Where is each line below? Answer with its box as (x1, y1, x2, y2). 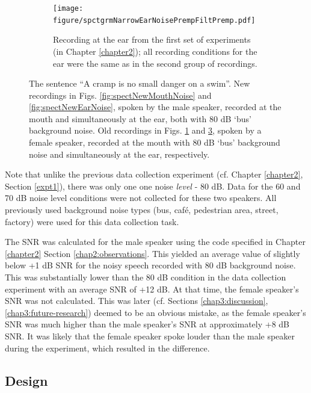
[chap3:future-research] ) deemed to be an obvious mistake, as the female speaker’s (5, 306, 306, 318)
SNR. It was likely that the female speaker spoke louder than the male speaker (5, 329, 295, 342)
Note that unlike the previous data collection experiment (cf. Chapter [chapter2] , (5, 168, 303, 181)
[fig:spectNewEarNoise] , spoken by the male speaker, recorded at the (29, 101, 282, 113)
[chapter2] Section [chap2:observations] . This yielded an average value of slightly (5, 247, 300, 259)
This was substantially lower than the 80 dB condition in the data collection (5, 271, 286, 283)
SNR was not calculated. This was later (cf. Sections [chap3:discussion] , (5, 294, 268, 307)
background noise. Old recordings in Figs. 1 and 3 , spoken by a (29, 124, 262, 137)
